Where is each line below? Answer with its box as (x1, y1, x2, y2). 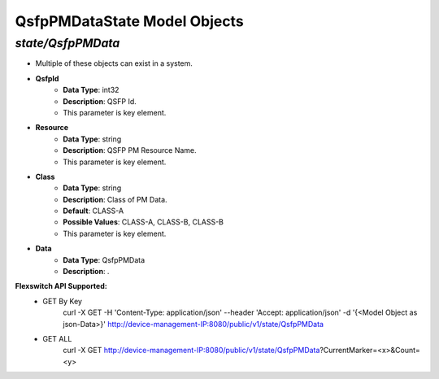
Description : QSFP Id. (63, 96, 137, 106)
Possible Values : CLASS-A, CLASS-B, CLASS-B (63, 217, 224, 227)
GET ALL (42, 333, 72, 343)
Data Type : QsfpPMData (63, 255, 146, 264)
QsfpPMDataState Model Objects (15, 12, 244, 30)
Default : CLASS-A (63, 206, 124, 216)
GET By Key (42, 296, 83, 306)
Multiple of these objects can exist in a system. (35, 59, 193, 68)
